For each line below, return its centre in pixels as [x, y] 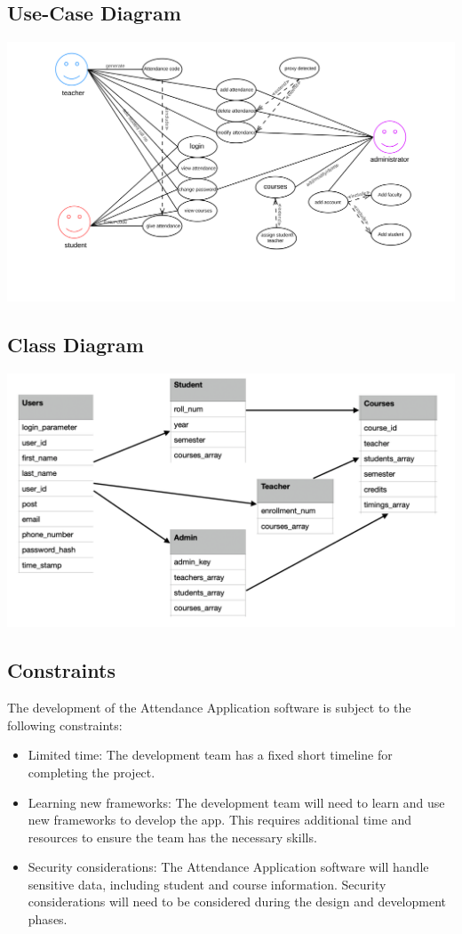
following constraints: [65, 725]
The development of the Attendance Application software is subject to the [209, 708]
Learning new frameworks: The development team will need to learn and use [236, 802]
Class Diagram [76, 345]
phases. [48, 919]
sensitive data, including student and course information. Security [207, 884]
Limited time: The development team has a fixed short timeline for [210, 755]
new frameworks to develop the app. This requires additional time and [220, 820]
